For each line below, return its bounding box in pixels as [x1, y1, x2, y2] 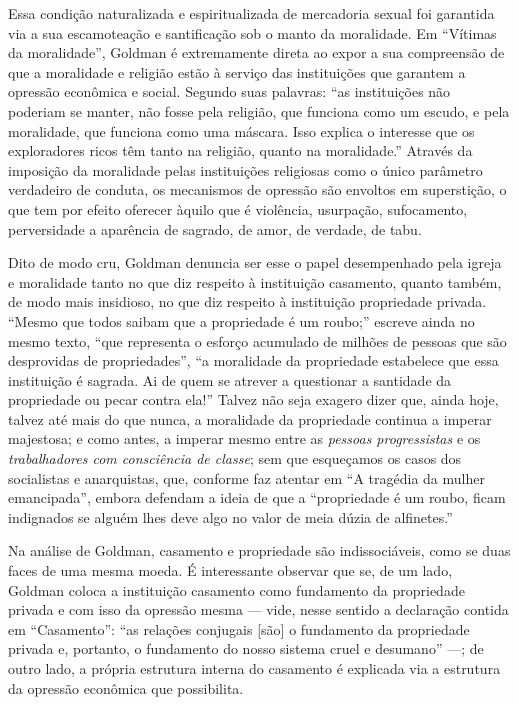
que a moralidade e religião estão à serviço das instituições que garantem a [8, 61, 466, 82]
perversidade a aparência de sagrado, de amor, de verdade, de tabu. [8, 218, 422, 239]
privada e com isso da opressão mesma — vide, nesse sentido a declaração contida [8, 599, 509, 620]
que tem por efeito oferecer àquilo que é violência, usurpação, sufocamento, [8, 198, 468, 219]
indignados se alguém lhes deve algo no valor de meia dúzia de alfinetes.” [8, 506, 453, 527]
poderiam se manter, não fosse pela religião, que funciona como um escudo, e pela [8, 100, 510, 121]
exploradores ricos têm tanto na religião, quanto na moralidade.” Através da [8, 140, 473, 161]
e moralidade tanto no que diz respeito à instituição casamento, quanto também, [8, 271, 502, 292]
